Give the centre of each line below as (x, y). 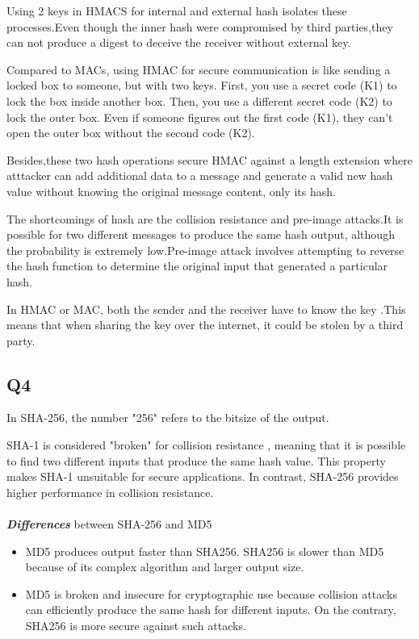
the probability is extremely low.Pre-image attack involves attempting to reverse (205, 250)
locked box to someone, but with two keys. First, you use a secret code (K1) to (202, 85)
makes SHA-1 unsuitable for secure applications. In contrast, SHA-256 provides (203, 476)
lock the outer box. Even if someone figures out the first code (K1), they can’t (200, 117)
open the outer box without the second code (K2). (131, 133)
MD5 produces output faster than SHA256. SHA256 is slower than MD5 (205, 551)
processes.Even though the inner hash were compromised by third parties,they (200, 26)
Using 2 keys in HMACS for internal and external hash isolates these (177, 10)
